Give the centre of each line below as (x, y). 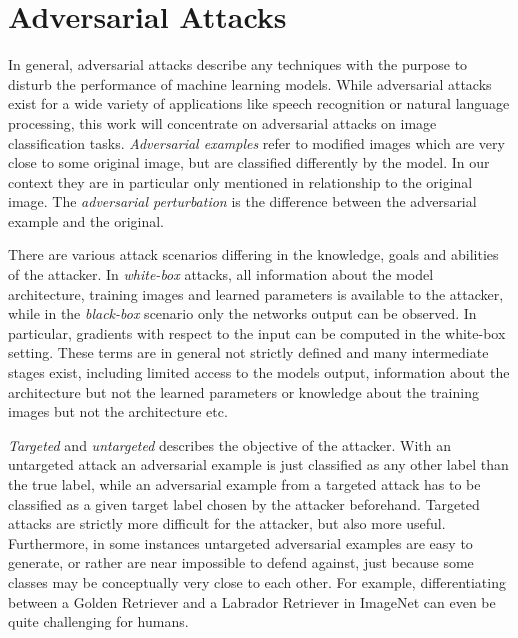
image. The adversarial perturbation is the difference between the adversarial (242, 201)
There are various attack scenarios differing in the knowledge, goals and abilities (253, 254)
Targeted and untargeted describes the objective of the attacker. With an (229, 444)
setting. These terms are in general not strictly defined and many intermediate (248, 352)
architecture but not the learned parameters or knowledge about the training (243, 391)
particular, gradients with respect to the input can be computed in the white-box (257, 332)
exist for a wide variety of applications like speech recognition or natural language (259, 103)
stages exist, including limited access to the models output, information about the (259, 372)
